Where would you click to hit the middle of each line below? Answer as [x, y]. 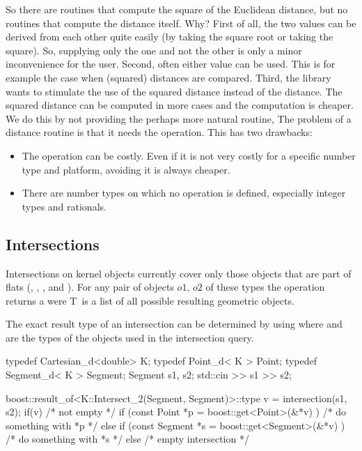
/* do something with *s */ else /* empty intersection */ [127, 439]
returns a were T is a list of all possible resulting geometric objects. [150, 300]
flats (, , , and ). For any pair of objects [90, 287]
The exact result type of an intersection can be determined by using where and [174, 324]
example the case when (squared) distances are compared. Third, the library [168, 77]
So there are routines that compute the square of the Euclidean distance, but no [177, 9]
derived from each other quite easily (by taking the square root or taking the [170, 37]
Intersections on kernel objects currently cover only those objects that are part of [179, 273]
